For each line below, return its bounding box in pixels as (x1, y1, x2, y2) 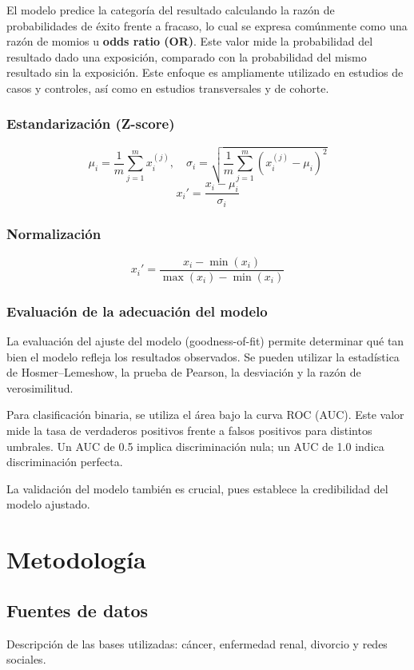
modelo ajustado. (6, 496, 90, 512)
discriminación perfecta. (6, 453, 123, 470)
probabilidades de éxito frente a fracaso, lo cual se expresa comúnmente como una (6, 17, 408, 34)
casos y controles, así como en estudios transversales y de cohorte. (6, 79, 329, 96)
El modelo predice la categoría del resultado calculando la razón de (6, 2, 335, 18)
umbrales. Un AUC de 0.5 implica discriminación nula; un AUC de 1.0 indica (6, 437, 384, 454)
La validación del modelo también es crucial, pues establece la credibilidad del (6, 480, 388, 497)
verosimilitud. (6, 379, 74, 396)
